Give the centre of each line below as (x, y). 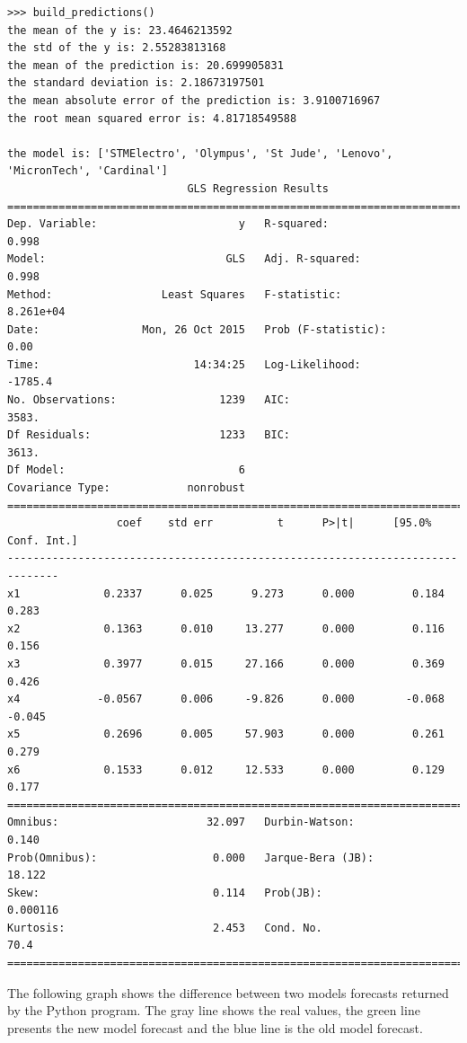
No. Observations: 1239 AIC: (149, 400)
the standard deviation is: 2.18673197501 (136, 83)
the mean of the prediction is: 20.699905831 (145, 65)
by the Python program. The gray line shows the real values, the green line (214, 1010)
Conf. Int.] (43, 540)
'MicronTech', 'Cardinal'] (88, 171)
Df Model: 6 (126, 470)
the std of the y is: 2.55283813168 (117, 48)
